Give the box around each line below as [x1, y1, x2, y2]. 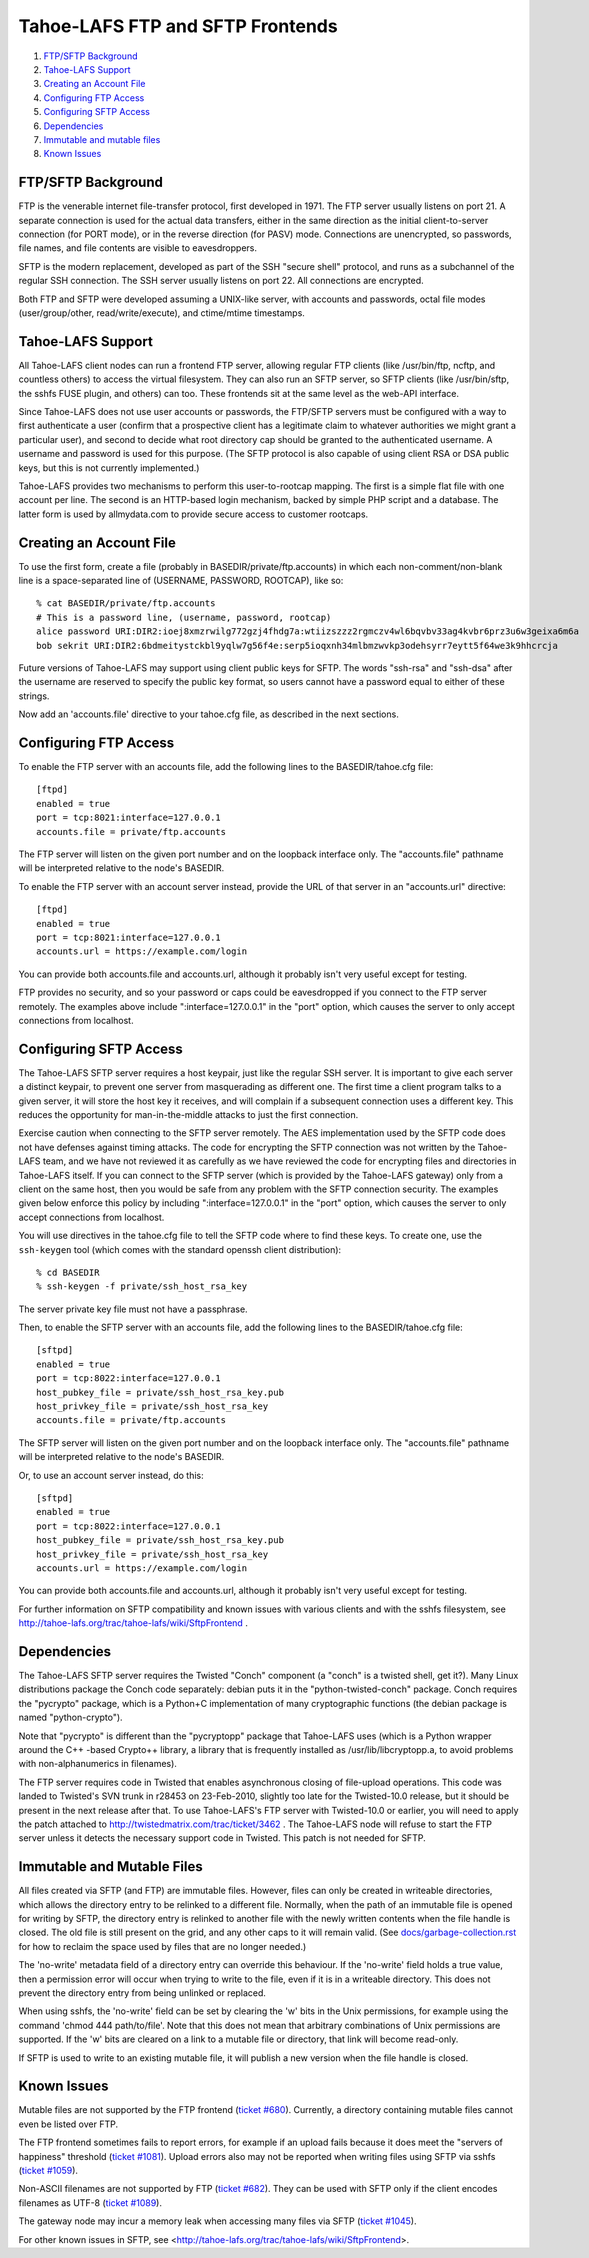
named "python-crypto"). [18, 1711, 124, 1724]
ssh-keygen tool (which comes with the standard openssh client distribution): [18, 1243, 342, 1255]
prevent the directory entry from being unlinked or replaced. [18, 1986, 267, 1999]
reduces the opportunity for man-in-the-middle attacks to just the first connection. [18, 1109, 359, 1120]
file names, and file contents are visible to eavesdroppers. [18, 242, 257, 254]
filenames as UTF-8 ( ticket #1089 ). [18, 2196, 162, 2209]
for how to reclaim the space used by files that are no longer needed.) [18, 1940, 307, 1952]
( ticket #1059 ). [18, 2164, 79, 2176]
